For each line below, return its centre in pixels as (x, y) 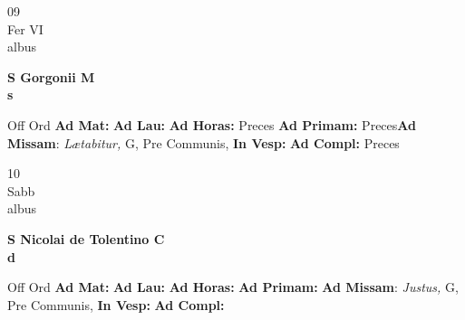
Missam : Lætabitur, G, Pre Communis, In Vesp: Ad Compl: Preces (203, 142)
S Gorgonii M (51, 76)
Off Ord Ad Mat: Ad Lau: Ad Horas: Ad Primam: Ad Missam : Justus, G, (233, 287)
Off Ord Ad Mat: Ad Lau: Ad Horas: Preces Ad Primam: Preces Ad (212, 124)
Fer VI (25, 28)
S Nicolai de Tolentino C (86, 238)
